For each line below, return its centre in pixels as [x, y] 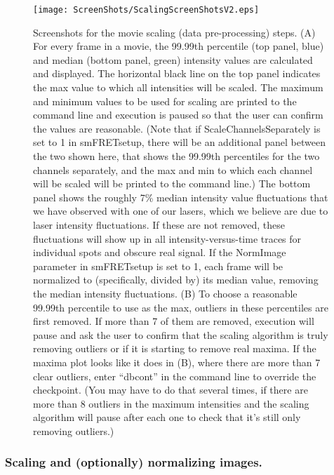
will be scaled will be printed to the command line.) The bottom [172, 183]
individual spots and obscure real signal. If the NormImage [160, 252]
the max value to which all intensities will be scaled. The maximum [178, 87]
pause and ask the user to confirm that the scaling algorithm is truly [181, 334]
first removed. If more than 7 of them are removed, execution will [174, 321]
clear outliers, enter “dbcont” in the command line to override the [175, 376]
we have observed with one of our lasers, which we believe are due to [181, 211]
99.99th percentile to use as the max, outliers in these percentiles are [181, 307]
